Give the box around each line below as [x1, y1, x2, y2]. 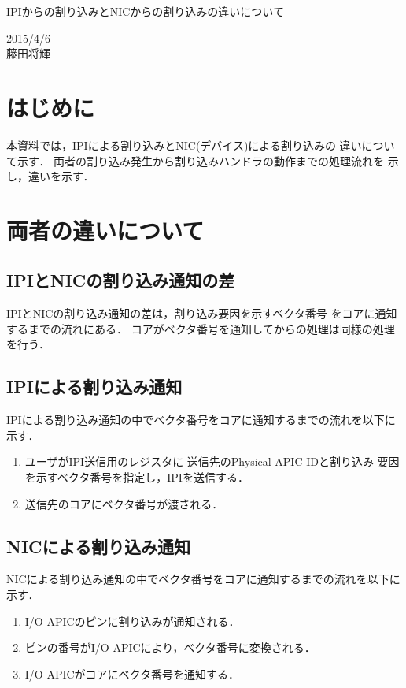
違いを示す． [28, 168, 94, 184]
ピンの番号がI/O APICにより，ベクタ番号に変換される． [24, 639, 316, 656]
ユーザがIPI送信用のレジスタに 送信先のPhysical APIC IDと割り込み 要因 [24, 453, 400, 470]
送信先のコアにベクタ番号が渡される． [24, 495, 223, 511]
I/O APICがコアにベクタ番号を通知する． [24, 665, 240, 682]
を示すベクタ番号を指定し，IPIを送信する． [24, 469, 249, 485]
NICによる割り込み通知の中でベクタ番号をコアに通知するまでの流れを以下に [6, 571, 400, 587]
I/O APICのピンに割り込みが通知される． [24, 612, 240, 629]
